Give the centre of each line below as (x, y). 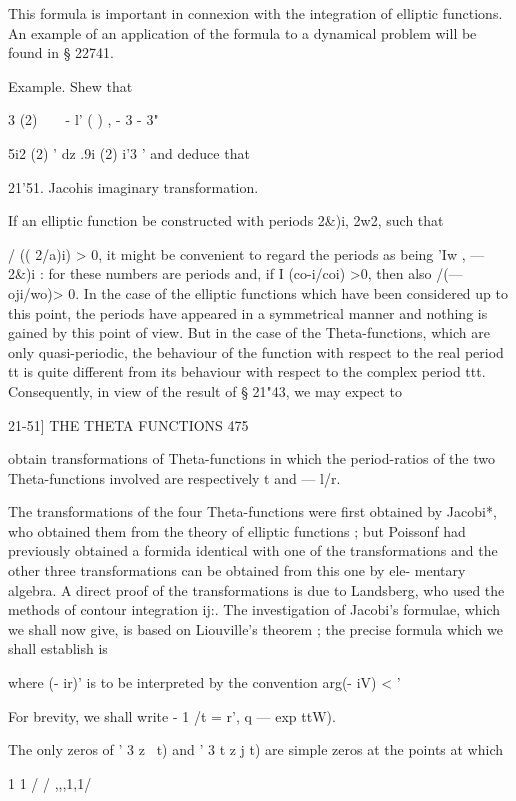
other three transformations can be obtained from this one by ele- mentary (237, 570)
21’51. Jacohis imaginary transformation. (133, 186)
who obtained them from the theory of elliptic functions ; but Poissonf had (237, 530)
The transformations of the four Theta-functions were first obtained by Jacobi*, (252, 511)
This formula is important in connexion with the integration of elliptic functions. (255, 13)
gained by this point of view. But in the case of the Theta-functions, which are (249, 332)
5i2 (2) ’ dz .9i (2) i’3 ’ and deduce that (129, 152)
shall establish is (58, 648)
